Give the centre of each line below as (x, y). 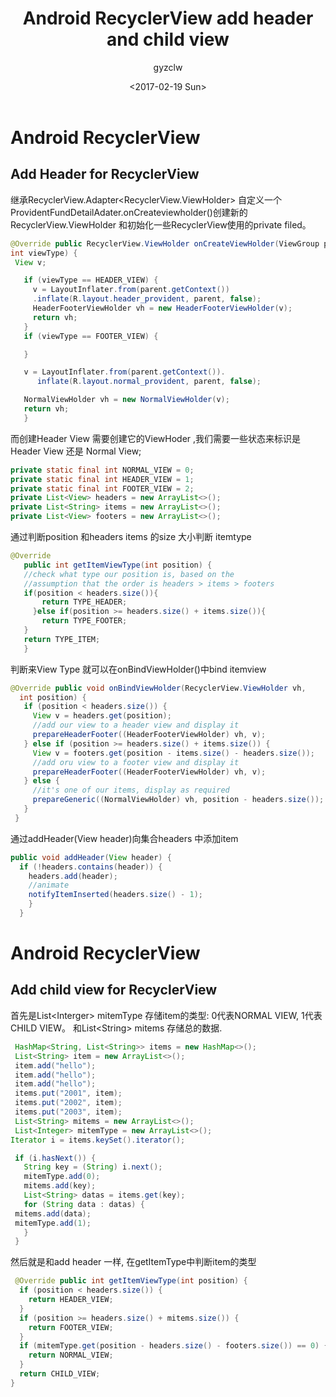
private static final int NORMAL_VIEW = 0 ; (102, 470)
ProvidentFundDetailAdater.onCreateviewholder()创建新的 (129, 212)
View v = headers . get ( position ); (102, 716)
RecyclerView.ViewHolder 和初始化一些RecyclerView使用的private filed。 (161, 224)
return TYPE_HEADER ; (84, 602)
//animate (49, 885)
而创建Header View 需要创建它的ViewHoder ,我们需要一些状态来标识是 (156, 438)
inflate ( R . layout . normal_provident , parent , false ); (149, 382)
